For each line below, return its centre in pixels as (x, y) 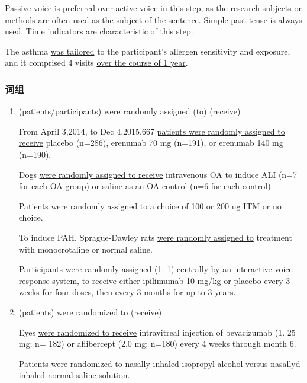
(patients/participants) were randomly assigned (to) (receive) (130, 111)
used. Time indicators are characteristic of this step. (99, 31)
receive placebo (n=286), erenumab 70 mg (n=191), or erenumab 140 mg (151, 143)
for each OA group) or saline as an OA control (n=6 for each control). (146, 186)
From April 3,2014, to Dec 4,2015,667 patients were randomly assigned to (152, 131)
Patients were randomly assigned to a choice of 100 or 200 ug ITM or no (150, 205)
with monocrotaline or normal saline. (85, 249)
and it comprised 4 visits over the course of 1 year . (96, 63)
